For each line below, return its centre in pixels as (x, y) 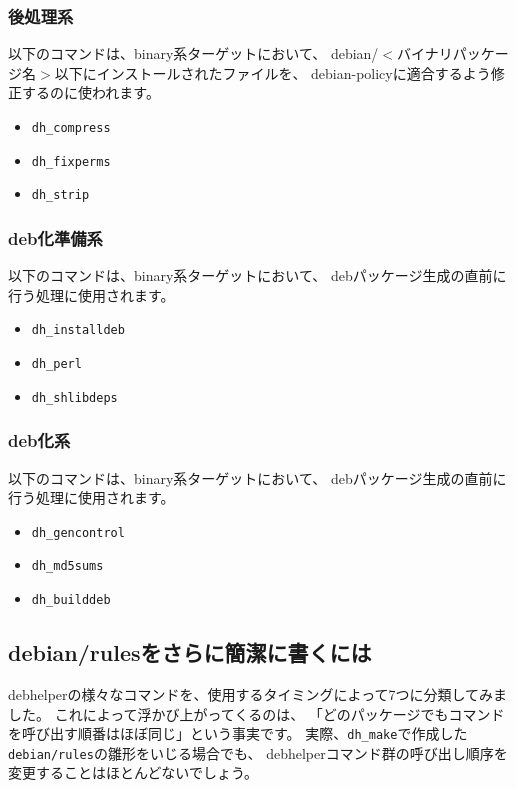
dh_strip (60, 195)
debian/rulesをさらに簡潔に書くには (190, 652)
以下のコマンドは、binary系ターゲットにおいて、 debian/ (193, 53)
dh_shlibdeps (74, 397)
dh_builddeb (71, 600)
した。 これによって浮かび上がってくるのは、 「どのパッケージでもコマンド (256, 713)
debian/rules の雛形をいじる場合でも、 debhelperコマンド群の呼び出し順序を (258, 752)
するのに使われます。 (90, 92)
